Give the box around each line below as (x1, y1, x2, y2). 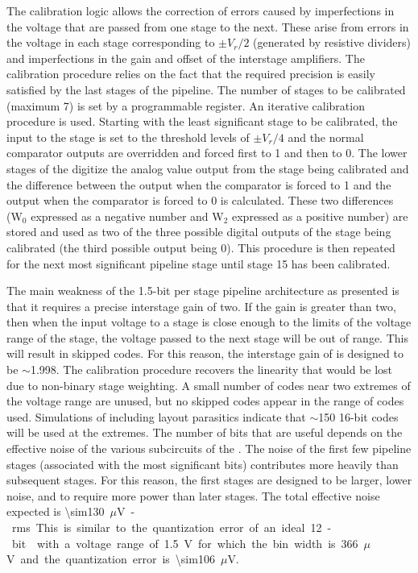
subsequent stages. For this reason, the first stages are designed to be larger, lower (6, 471, 412, 488)
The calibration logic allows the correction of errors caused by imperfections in (6, 2, 395, 19)
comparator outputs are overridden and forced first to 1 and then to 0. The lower (6, 144, 408, 161)
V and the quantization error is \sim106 (6, 550, 215, 567)
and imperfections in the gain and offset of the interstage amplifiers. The (6, 49, 365, 66)
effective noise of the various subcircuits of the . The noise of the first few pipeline (6, 440, 412, 457)
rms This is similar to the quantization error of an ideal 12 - (11, 519, 332, 535)
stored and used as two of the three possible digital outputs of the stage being (6, 223, 391, 240)
